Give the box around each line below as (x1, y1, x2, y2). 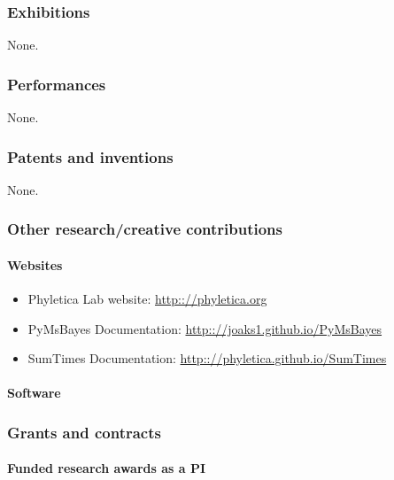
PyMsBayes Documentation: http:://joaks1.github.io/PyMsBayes (27, 319, 382, 337)
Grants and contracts (7, 421, 161, 443)
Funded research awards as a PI (7, 459, 206, 477)
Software (7, 383, 61, 402)
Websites (7, 255, 63, 274)
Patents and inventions (7, 145, 174, 167)
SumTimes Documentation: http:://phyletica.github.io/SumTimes (27, 349, 387, 368)
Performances (7, 73, 106, 95)
